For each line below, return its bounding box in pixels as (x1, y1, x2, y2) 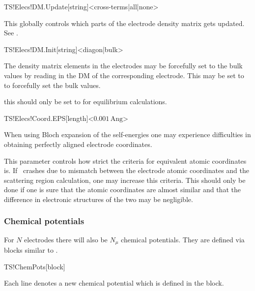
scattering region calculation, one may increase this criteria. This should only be (4, 175, 246, 185)
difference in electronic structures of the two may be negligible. (4, 194, 193, 204)
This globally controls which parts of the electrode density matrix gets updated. (4, 18, 245, 28)
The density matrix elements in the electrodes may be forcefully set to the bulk (4, 60, 243, 71)
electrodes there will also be (24, 234, 108, 244)
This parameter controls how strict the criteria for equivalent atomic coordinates (4, 155, 247, 166)
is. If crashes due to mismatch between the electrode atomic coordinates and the (4, 165, 249, 175)
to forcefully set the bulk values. (4, 80, 101, 90)
